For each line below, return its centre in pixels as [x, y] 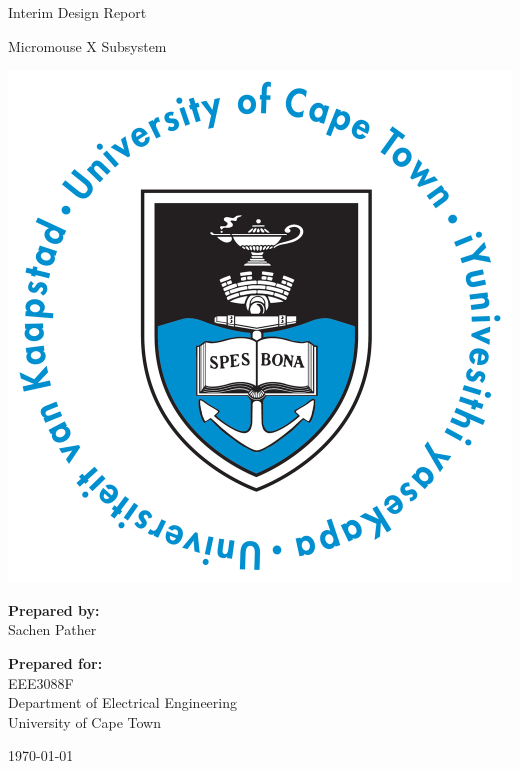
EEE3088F [41, 682]
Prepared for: [55, 662]
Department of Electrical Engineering [122, 702]
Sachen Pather [52, 629]
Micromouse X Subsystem [87, 45]
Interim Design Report [77, 12]
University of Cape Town [84, 721]
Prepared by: [54, 609]
